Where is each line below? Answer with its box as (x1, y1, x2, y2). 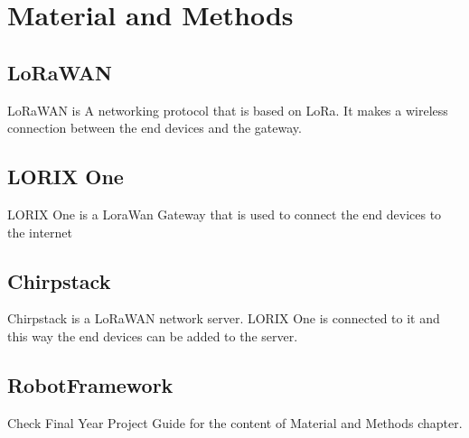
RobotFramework (7, 370, 174, 398)
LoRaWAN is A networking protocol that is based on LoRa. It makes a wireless (7, 100, 448, 119)
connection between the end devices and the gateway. (7, 118, 302, 137)
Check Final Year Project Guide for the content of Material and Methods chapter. (7, 413, 463, 432)
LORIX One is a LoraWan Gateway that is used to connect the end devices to (7, 204, 442, 223)
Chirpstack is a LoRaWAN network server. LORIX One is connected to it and (7, 309, 440, 328)
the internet (7, 222, 72, 241)
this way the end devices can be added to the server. (7, 326, 298, 345)
